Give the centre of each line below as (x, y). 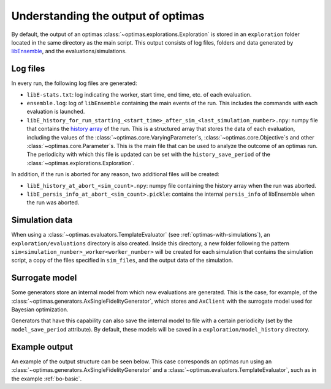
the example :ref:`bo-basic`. (47, 379)
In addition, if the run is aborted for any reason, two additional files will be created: (116, 174)
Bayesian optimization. (40, 309)
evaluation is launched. (56, 112)
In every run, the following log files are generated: (74, 83)
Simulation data (42, 220)
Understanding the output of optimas (108, 16)
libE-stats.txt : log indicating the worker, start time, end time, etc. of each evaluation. (139, 94)
